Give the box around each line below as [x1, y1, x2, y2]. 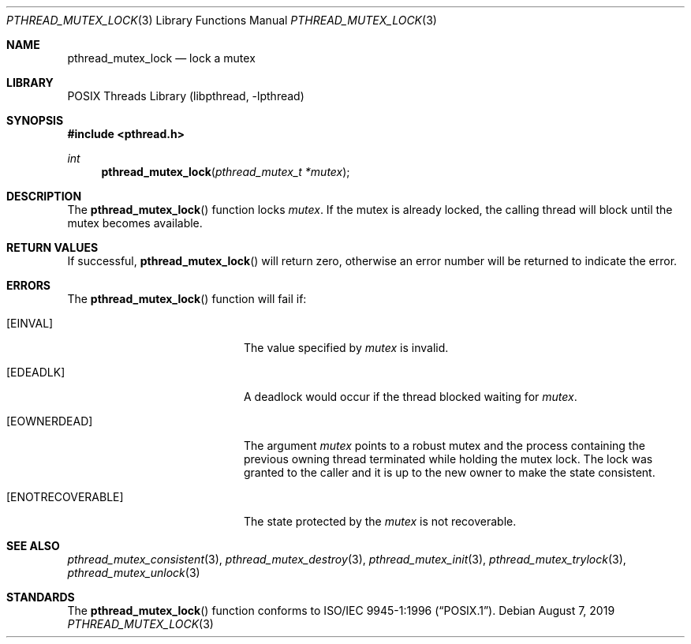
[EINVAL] [6, 316, 54, 330]
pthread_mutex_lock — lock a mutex [67, 51, 256, 65]
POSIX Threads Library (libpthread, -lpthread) [67, 89, 304, 103]
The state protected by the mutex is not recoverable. [244, 515, 517, 528]
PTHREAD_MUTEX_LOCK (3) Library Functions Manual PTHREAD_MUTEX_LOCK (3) [6, 13, 437, 27]
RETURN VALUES [6, 241, 99, 254]
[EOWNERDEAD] [6, 414, 93, 428]
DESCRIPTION [6, 189, 82, 203]
